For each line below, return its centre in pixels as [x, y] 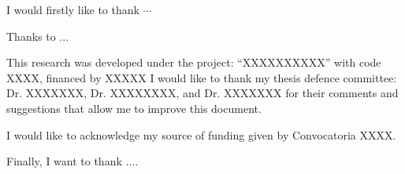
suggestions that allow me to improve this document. [134, 108]
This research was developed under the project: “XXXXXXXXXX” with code [194, 62]
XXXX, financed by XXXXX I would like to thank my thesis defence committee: [202, 77]
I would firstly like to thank [73, 9]
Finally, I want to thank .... [72, 161]
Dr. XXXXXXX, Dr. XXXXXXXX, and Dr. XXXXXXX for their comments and [202, 93]
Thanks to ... [38, 36]
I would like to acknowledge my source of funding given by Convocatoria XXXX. [201, 134]
